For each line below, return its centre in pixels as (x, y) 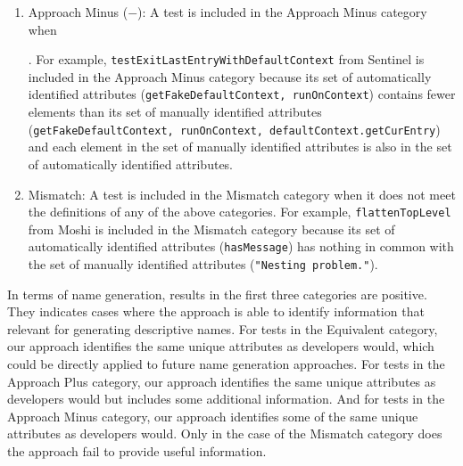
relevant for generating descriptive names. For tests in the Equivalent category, (223, 328)
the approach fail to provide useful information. (137, 451)
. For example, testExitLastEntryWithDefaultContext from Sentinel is (226, 59)
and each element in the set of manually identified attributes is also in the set (240, 147)
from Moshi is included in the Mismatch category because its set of (211, 229)
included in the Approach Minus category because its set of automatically (230, 76)
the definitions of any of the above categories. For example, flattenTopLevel (240, 212)
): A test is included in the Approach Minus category (282, 12)
